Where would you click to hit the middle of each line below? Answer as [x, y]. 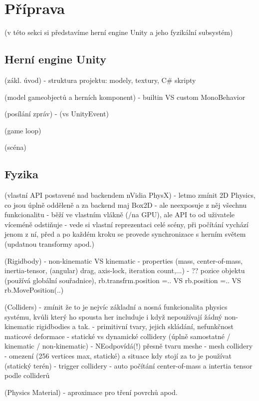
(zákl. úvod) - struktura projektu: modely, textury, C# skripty [100, 80]
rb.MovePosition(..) [34, 290]
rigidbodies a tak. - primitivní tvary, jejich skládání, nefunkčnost [135, 326]
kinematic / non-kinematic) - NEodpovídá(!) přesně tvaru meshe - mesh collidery [129, 346]
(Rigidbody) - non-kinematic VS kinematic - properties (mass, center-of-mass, [124, 260]
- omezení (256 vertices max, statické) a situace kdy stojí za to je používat [118, 356]
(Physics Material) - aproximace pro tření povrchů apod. [91, 392]
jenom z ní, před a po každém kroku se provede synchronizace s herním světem [125, 234]
